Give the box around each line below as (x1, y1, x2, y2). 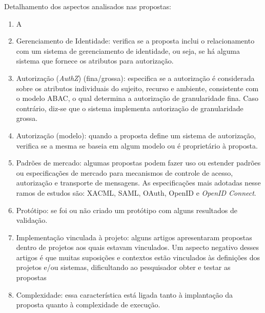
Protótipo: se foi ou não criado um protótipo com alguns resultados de (16, 204, 237, 215)
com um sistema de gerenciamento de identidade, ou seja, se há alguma (16, 45, 240, 56)
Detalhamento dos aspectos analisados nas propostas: (4, 1, 171, 11)
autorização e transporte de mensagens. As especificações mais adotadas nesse (16, 177, 261, 188)
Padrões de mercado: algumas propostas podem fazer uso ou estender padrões (16, 157, 261, 168)
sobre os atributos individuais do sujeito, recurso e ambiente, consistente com (16, 82, 259, 93)
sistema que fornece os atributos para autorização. (16, 55, 174, 66)
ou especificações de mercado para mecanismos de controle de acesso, (16, 167, 233, 178)
